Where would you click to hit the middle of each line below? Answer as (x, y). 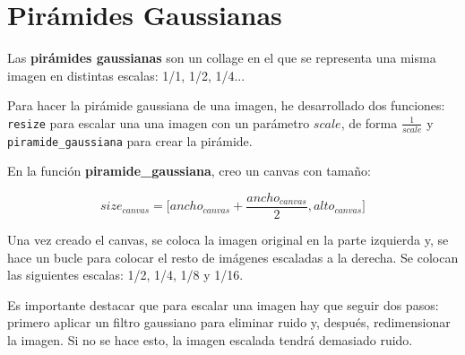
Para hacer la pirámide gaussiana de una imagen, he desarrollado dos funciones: (226, 105)
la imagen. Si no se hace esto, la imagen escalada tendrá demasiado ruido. (210, 340)
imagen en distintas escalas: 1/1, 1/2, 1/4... (126, 75)
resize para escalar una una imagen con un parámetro (159, 122)
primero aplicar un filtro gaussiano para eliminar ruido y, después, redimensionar (229, 322)
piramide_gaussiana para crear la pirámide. (130, 140)
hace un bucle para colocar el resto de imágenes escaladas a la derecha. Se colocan (233, 257)
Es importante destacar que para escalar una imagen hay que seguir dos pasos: (223, 304)
